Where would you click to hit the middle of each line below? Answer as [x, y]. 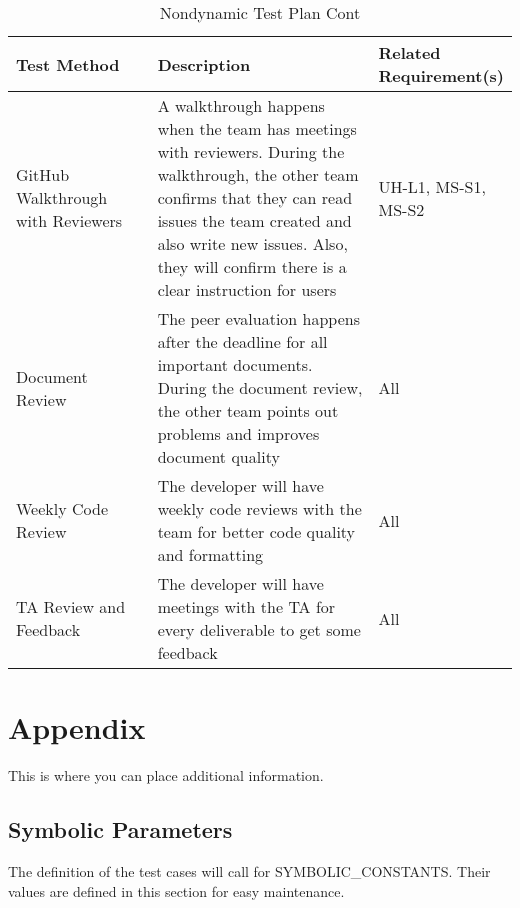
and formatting [210, 554]
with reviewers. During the [251, 151]
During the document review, [260, 387]
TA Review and [71, 606]
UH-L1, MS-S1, [432, 186]
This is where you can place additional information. [166, 775]
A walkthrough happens [241, 105]
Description [204, 64]
